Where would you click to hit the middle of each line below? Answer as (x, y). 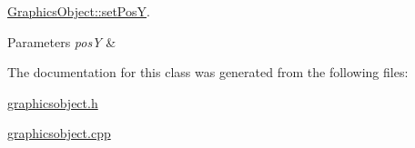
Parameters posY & (62, 41)
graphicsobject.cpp (59, 133)
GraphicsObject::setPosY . (79, 11)
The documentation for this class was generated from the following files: (208, 72)
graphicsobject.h (53, 102)
